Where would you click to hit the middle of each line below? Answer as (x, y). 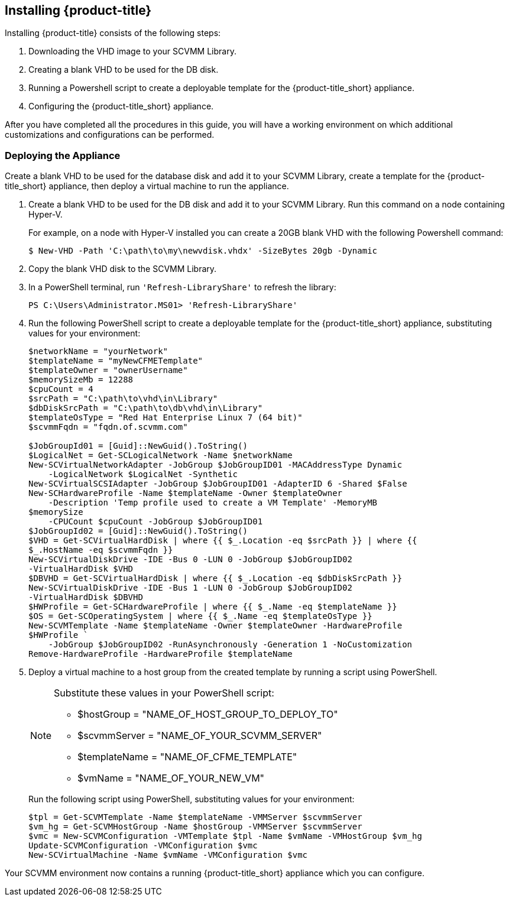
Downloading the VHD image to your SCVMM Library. (132, 51)
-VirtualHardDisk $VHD (81, 569)
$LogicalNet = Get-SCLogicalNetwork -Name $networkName (161, 456)
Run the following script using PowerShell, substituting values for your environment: (192, 799)
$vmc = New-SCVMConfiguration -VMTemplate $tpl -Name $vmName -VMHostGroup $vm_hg (225, 836)
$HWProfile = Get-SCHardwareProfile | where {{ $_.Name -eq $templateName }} (213, 607)
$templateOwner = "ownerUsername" (108, 370)
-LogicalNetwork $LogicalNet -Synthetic (143, 474)
